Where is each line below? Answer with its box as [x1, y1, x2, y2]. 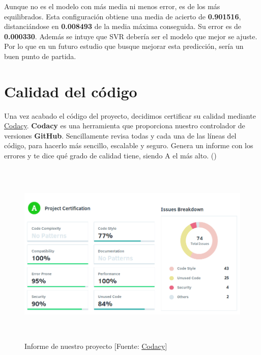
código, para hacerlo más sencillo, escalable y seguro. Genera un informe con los [4, 140, 253, 151]
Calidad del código [4, 80, 137, 101]
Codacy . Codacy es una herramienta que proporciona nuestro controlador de [4, 120, 245, 131]
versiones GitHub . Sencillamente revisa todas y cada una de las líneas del [4, 130, 237, 141]
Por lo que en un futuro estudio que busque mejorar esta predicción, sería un [4, 41, 244, 51]
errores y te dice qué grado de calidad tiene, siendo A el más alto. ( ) [4, 150, 217, 161]
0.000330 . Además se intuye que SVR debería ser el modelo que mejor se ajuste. [4, 31, 257, 41]
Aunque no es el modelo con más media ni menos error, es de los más [4, 1, 220, 11]
